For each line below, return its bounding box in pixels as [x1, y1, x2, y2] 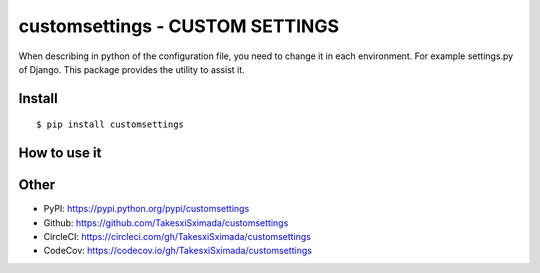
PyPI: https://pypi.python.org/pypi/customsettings [43, 203, 250, 215]
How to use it [18, 145, 102, 162]
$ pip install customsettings [36, 119, 185, 130]
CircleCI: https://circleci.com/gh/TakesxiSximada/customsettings [43, 231, 312, 243]
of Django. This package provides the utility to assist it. [18, 63, 245, 75]
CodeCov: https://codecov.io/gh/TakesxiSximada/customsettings [43, 245, 312, 257]
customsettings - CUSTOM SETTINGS [18, 15, 340, 37]
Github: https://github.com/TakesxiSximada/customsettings [43, 216, 289, 229]
